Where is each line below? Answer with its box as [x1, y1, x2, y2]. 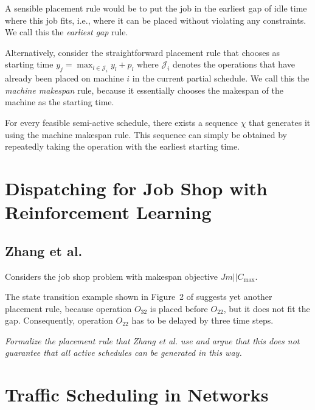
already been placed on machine [5, 72, 124, 85]
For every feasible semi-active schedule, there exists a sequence [5, 116, 238, 128]
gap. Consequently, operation [5, 314, 113, 327]
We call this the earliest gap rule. [5, 26, 128, 38]
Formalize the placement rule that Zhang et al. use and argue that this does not [5, 334, 300, 347]
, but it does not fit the [223, 302, 310, 314]
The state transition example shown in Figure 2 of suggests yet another [5, 290, 272, 303]
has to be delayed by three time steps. [131, 314, 274, 327]
